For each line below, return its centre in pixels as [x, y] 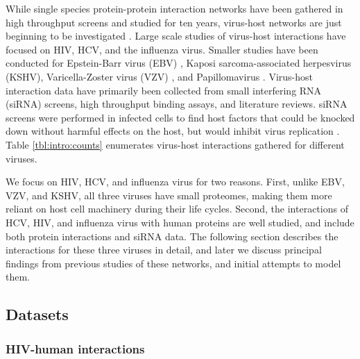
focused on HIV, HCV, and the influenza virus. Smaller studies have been [162, 49]
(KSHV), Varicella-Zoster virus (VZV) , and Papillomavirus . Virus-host [159, 76]
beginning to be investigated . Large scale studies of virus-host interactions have [176, 36]
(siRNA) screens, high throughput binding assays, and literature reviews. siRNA [177, 104]
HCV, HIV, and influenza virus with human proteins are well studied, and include [180, 222]
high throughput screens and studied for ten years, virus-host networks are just [174, 22]
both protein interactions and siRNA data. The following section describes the [172, 236]
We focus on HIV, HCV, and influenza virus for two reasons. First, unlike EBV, [175, 182]
